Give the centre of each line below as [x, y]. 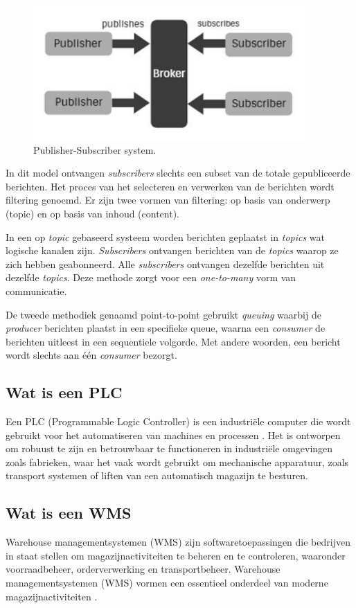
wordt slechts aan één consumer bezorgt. [91, 355]
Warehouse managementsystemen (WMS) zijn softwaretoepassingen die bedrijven [178, 542]
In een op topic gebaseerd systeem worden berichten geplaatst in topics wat [165, 236]
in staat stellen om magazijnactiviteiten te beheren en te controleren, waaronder [176, 555]
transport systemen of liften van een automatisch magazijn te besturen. [157, 475]
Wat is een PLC [64, 392]
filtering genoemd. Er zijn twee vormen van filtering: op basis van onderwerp [168, 200]
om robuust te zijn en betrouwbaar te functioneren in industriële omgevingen [169, 448]
